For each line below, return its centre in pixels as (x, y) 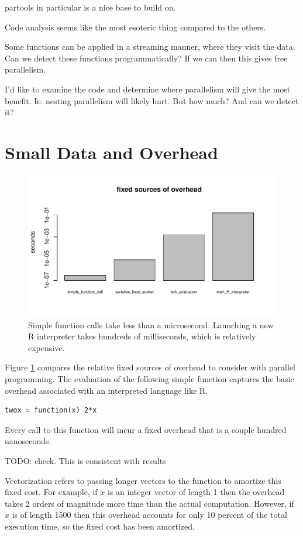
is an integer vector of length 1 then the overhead (196, 492)
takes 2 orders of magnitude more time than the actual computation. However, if (149, 503)
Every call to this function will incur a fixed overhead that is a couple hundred (146, 429)
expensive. (47, 347)
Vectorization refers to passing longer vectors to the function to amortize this (143, 480)
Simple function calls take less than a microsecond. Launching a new (151, 324)
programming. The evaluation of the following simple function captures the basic (149, 379)
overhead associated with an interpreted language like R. (106, 390)
